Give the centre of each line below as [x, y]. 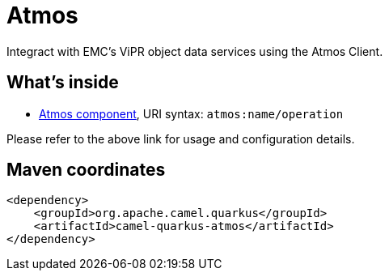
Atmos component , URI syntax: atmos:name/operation [191, 113]
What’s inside [63, 83]
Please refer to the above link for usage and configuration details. [181, 138]
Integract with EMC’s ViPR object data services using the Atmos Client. [195, 51]
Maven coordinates [86, 170]
